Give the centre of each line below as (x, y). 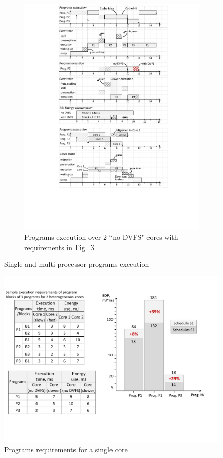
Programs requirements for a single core (66, 449)
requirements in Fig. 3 (59, 247)
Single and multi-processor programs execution (77, 264)
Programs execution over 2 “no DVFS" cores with (101, 237)
